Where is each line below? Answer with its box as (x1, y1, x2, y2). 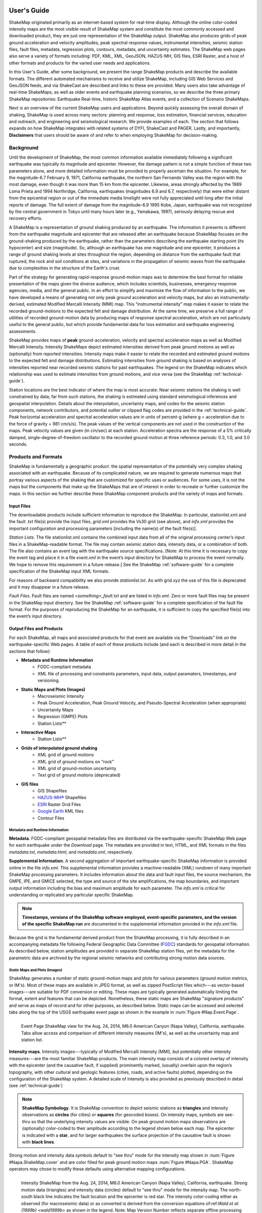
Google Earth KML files (37, 808, 84, 814)
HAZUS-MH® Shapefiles (37, 795, 87, 801)
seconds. (9, 441, 28, 447)
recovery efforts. (9, 215, 43, 221)
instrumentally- (220, 294, 250, 300)
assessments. (9, 328, 37, 334)
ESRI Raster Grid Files (37, 801, 81, 807)
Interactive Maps (21, 729, 56, 735)
